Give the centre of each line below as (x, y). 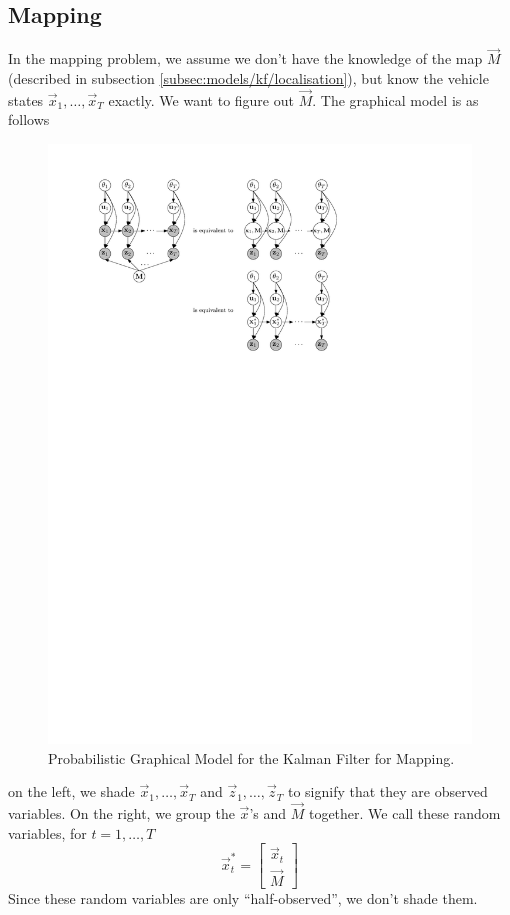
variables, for (47, 832)
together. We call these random (404, 812)
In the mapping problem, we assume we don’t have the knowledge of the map (245, 58)
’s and (268, 812)
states (26, 99)
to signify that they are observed (387, 791)
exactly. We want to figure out (201, 99)
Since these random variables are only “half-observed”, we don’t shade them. (243, 898)
